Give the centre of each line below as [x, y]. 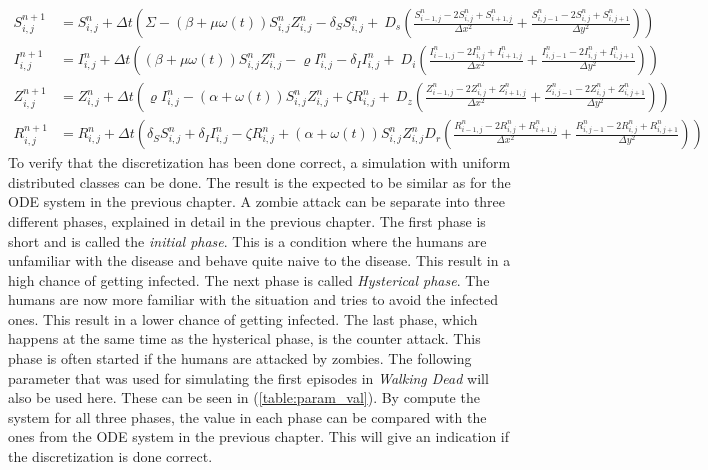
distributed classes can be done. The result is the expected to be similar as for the [259, 181]
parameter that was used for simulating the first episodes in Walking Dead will [248, 377]
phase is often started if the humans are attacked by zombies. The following [240, 358]
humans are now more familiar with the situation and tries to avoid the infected [253, 299]
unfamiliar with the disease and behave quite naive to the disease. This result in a [259, 260]
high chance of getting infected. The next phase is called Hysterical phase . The [249, 279]
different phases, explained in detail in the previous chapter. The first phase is [247, 220]
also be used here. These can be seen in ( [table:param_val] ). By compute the [244, 397]
